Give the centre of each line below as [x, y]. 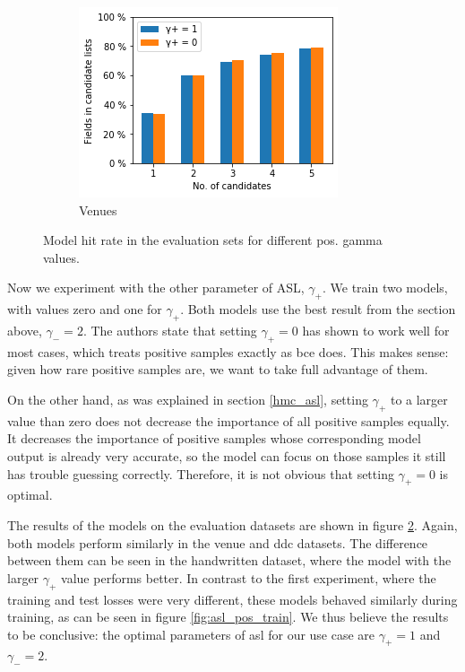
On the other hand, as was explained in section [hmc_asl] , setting [188, 399]
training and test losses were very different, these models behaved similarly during [232, 599]
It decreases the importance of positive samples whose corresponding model [214, 438]
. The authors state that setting [170, 330]
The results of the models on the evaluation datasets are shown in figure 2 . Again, [232, 524]
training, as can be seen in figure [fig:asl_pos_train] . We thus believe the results [228, 617]
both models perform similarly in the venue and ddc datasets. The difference [218, 542]
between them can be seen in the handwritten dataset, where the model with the [229, 560]
